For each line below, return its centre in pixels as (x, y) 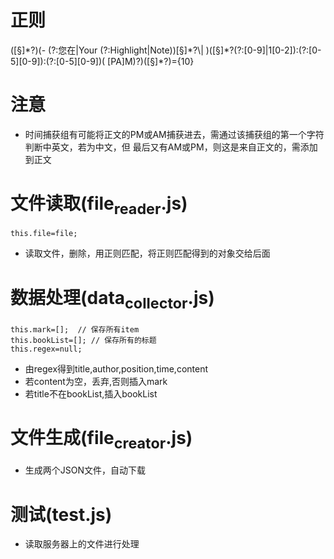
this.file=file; (44, 234)
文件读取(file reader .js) (99, 205)
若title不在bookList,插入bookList (91, 393)
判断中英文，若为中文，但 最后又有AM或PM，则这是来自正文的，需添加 (171, 147)
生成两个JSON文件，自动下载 (85, 470)
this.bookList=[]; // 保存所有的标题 (83, 340)
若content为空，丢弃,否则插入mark (96, 381)
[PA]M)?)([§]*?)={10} (151, 61)
